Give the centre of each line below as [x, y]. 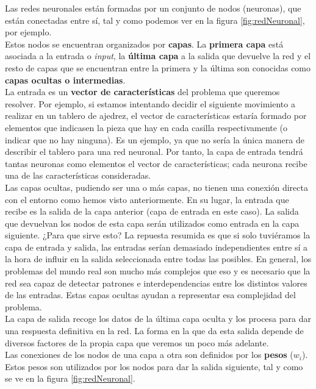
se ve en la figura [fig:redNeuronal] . [70, 378]
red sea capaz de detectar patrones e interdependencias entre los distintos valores [156, 283]
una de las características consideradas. [78, 175]
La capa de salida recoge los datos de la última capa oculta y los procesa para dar [158, 319]
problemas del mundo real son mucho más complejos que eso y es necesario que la [158, 271]
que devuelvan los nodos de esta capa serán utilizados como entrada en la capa [152, 223]
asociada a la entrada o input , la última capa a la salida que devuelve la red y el [158, 56]
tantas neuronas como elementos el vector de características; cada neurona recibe [156, 163]
